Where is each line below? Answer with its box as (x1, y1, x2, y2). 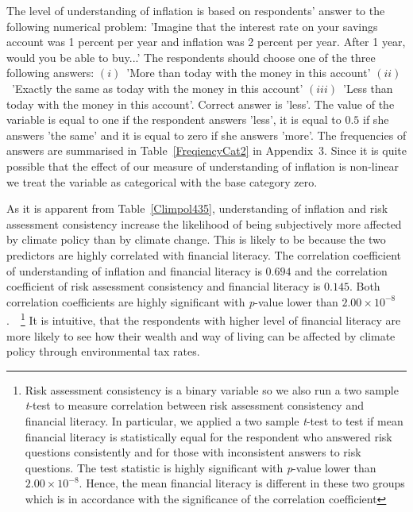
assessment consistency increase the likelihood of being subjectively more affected (6, 215, 402, 232)
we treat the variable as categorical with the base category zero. (6, 173, 318, 190)
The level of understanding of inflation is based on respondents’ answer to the (6, 2, 385, 18)
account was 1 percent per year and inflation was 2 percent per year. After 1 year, (6, 33, 406, 50)
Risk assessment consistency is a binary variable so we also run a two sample (25, 381, 399, 398)
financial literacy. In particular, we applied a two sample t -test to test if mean (25, 412, 403, 429)
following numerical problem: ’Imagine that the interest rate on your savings (6, 17, 378, 34)
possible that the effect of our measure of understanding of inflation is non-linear (6, 157, 399, 174)
